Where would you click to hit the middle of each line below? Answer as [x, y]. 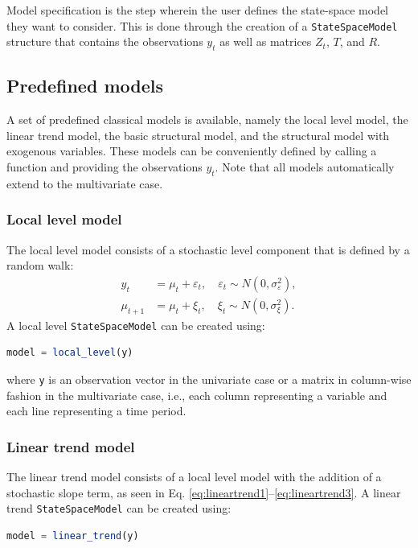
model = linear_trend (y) [73, 536]
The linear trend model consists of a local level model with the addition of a [194, 476]
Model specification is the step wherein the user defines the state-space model [198, 10]
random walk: [40, 265]
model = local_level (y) [70, 353]
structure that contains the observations [105, 41]
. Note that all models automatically [305, 167]
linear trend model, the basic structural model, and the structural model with [198, 135]
